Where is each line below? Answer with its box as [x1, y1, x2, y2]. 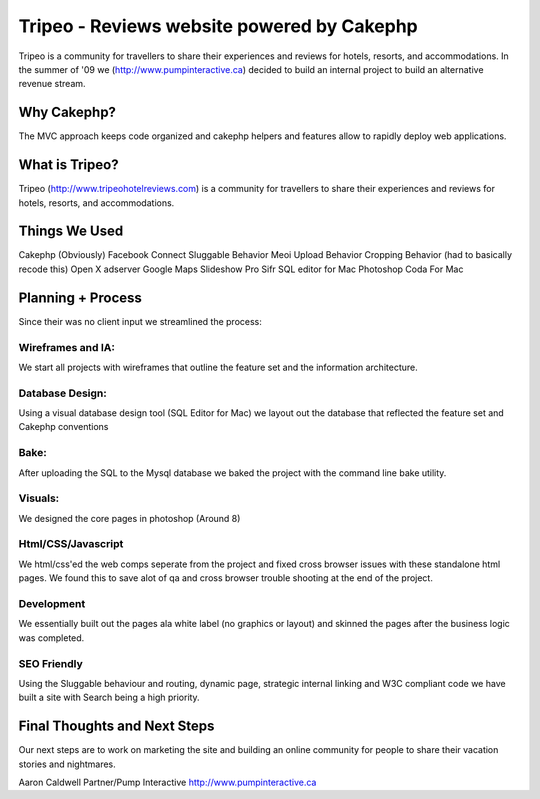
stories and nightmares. [18, 758, 117, 770]
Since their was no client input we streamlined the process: [18, 315, 262, 327]
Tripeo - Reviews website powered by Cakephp [18, 15, 419, 37]
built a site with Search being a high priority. [18, 691, 200, 704]
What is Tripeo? [18, 156, 119, 174]
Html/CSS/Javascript [18, 537, 124, 551]
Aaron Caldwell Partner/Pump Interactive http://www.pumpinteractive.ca [18, 776, 317, 788]
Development [18, 596, 86, 610]
